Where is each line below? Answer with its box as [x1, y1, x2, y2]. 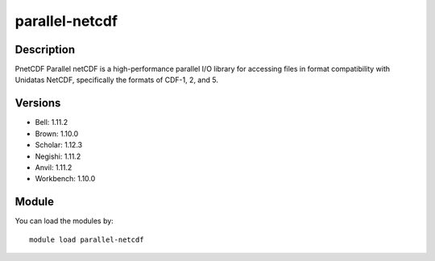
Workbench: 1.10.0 [35, 174, 96, 184]
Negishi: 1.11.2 [35, 151, 81, 161]
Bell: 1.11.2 [35, 118, 68, 127]
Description [14, 43, 76, 56]
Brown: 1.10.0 [35, 129, 79, 139]
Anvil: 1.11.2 [35, 162, 72, 172]
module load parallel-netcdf [29, 234, 144, 244]
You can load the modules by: [14, 216, 114, 226]
